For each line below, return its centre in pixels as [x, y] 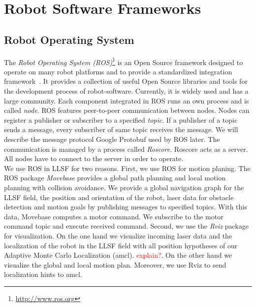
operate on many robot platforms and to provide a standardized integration [118, 71]
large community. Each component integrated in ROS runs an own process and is [127, 100]
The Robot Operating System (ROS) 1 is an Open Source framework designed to [124, 61]
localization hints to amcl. [43, 274]
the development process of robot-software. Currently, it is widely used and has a [126, 91]
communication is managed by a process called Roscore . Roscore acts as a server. [126, 149]
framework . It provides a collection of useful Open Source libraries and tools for [126, 81]
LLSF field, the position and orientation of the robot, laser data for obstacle [119, 197]
